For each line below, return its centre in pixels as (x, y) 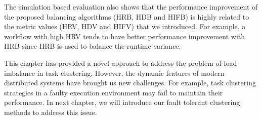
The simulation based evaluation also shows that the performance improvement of (131, 7)
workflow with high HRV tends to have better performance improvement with (125, 36)
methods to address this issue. (51, 112)
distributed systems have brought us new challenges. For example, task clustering (130, 83)
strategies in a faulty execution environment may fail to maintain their (114, 92)
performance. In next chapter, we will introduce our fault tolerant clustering (122, 102)
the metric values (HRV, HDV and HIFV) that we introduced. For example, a (125, 26)
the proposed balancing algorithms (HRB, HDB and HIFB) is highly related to (127, 16)
